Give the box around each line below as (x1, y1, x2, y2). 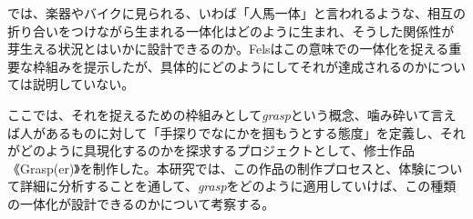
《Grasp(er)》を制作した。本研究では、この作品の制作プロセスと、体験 (7, 158, 425, 177)
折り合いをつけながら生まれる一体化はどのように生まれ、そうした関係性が (7, 21, 455, 40)
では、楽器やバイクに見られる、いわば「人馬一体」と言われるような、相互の (7, 4, 467, 22)
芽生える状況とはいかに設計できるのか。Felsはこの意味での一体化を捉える (7, 39, 449, 58)
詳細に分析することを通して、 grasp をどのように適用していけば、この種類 (19, 176, 457, 195)
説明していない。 (32, 75, 135, 94)
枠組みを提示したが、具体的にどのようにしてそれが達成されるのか (32, 56, 427, 75)
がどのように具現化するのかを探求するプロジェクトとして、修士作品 (7, 141, 415, 160)
